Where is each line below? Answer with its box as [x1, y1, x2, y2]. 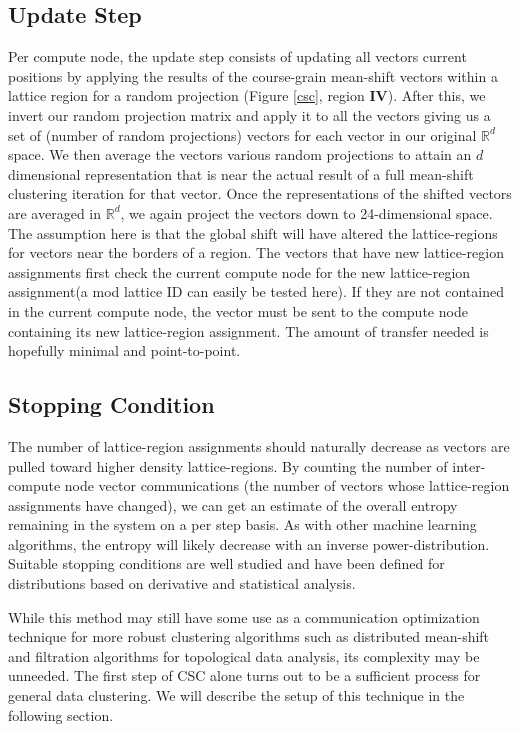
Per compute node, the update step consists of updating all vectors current [8, 46, 467, 67]
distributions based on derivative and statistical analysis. [8, 573, 356, 594]
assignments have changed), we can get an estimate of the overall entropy [8, 494, 458, 515]
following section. [8, 704, 114, 725]
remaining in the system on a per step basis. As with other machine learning [8, 514, 477, 535]
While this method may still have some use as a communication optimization [8, 606, 480, 627]
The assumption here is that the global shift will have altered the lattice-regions [8, 222, 498, 243]
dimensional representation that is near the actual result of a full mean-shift [8, 163, 474, 184]
